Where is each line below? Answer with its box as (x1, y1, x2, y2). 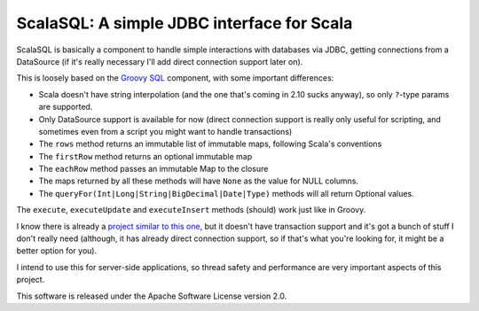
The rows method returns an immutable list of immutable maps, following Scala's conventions (38, 138, 382, 150)
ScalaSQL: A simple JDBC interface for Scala (16, 13, 353, 33)
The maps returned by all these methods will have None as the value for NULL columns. (38, 175, 359, 186)
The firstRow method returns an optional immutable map (38, 151, 253, 161)
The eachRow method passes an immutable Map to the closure (38, 164, 269, 175)
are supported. (38, 102, 93, 113)
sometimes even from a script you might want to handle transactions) (38, 126, 293, 136)
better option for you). (16, 245, 98, 256)
